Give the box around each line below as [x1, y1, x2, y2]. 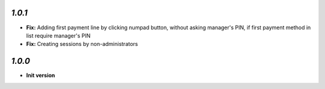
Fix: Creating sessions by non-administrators [26, 41, 138, 48]
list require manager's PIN [26, 32, 91, 39]
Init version [26, 72, 55, 79]
